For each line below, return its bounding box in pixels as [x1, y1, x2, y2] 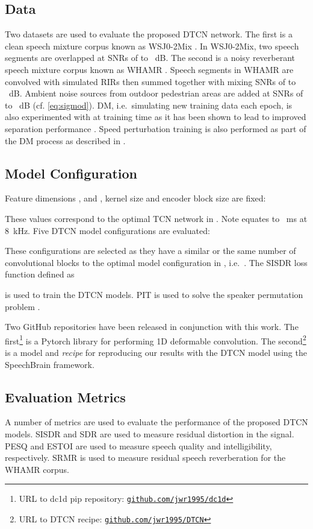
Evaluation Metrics [5, 387, 126, 406]
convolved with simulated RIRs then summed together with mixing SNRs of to [5, 75, 296, 87]
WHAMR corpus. [5, 463, 69, 475]
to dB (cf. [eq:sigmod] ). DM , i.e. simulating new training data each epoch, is [5, 98, 293, 111]
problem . [5, 300, 40, 312]
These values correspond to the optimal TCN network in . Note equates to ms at [5, 212, 308, 224]
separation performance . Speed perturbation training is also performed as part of [5, 122, 306, 135]
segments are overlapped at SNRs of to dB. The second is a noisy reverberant [5, 51, 296, 64]
